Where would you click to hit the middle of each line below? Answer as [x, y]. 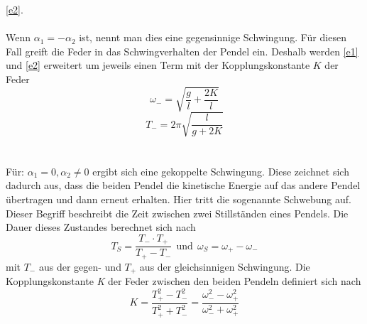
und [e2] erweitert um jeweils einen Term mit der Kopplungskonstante [158, 65]
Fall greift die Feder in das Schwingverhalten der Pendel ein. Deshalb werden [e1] [182, 51]
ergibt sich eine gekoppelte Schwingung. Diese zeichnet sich [221, 171]
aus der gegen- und [80, 266]
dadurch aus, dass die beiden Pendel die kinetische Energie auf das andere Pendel [183, 185]
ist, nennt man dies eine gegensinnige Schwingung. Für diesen [213, 37]
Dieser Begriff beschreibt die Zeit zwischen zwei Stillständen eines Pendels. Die [177, 213]
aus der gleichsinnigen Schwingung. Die [225, 266]
